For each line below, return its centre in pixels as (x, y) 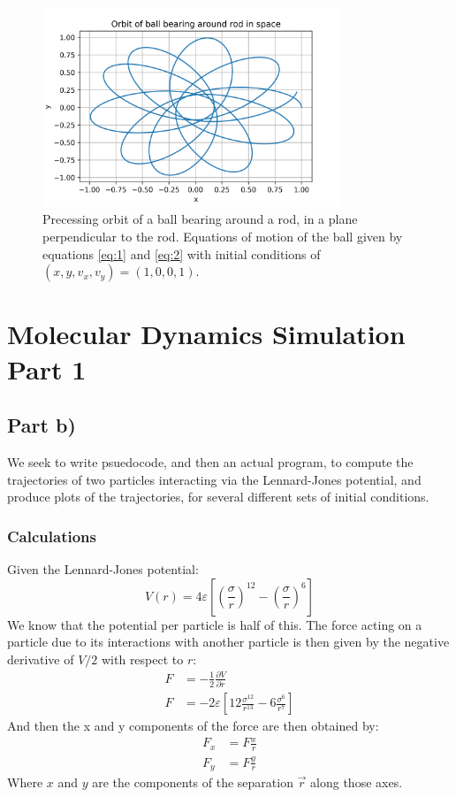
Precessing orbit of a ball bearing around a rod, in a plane (200, 219)
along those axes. (357, 782)
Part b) (42, 425)
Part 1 (47, 368)
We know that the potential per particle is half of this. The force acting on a (215, 624)
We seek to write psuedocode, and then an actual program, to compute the (210, 462)
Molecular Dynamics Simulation (206, 334)
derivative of (41, 659)
